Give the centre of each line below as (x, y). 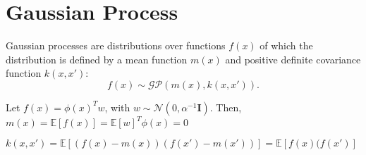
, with (117, 107)
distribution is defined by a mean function (97, 59)
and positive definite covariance (293, 59)
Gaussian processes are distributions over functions (116, 45)
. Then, (226, 107)
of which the (286, 45)
